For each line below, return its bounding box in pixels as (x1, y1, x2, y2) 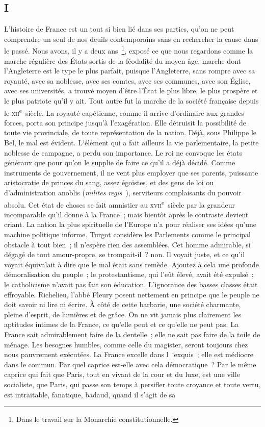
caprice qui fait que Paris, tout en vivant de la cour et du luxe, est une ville (4, 369, 240, 380)
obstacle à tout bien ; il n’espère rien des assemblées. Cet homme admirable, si (4, 239, 251, 249)
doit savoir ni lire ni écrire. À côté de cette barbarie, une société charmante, (4, 299, 241, 310)
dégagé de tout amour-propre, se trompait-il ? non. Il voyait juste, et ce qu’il (4, 249, 245, 260)
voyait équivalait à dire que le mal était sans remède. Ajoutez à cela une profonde (4, 259, 259, 269)
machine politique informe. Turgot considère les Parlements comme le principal (4, 229, 251, 240)
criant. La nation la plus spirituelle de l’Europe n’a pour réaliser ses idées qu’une (4, 219, 257, 230)
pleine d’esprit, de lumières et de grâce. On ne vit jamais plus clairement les (4, 309, 242, 319)
